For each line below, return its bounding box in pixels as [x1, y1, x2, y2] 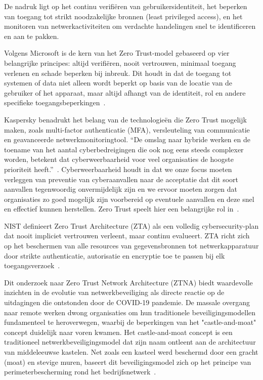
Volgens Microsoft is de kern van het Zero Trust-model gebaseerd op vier [4, 48, 230, 58]
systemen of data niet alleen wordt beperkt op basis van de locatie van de [4, 77, 233, 88]
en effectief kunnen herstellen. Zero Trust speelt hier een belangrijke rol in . [4, 203, 239, 214]
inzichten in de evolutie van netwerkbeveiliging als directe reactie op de [4, 287, 225, 298]
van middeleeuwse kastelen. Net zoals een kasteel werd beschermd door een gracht [4, 347, 258, 357]
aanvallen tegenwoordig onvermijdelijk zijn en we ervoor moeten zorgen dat [4, 184, 238, 194]
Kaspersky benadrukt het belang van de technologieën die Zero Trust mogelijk [4, 114, 247, 124]
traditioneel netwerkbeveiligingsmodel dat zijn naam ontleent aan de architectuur [4, 336, 256, 347]
